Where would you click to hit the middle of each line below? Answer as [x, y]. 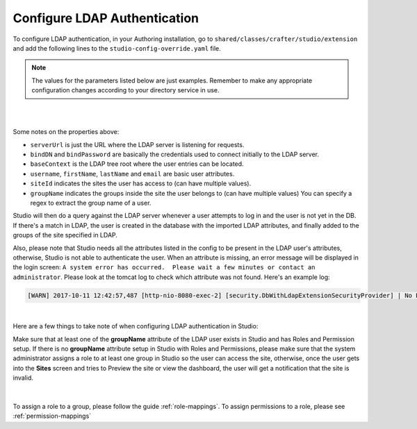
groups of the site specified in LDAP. [65, 235]
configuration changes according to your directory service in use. [125, 90]
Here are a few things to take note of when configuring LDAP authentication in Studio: [136, 326]
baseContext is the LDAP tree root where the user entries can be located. [137, 164]
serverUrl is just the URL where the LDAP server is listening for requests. [137, 144]
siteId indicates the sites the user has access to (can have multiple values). [141, 183]
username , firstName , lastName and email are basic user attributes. [132, 174]
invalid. [23, 378]
